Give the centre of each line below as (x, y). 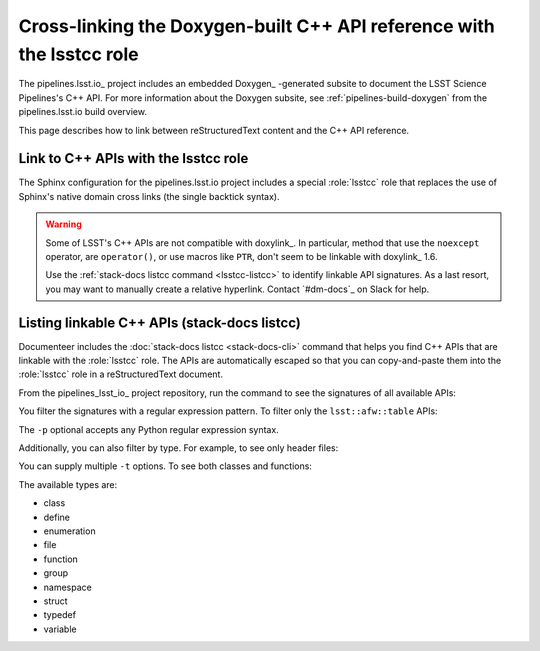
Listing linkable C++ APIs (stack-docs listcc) (160, 322)
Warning (63, 224)
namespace (67, 587)
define (56, 517)
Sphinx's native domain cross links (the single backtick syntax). (149, 196)
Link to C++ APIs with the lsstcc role (133, 158)
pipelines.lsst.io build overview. (82, 112)
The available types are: (68, 484)
